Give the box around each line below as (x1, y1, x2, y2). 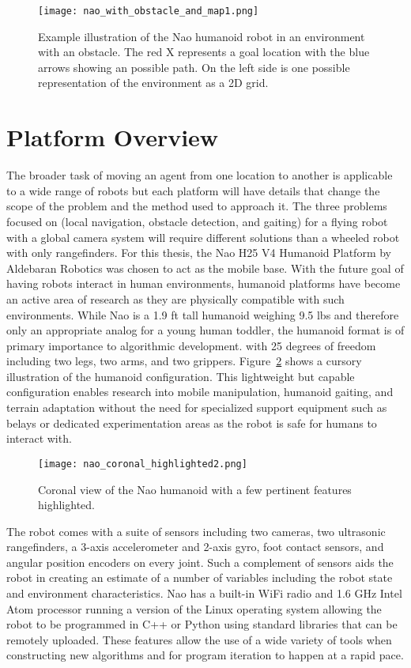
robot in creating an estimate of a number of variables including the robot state (6, 569, 393, 586)
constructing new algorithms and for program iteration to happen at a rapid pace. (6, 647, 404, 663)
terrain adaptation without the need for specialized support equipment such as (6, 399, 387, 416)
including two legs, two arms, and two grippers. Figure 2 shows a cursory (6, 353, 362, 369)
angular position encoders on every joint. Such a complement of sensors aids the (6, 553, 394, 570)
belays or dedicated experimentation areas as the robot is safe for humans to (6, 414, 377, 431)
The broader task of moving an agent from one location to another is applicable (6, 167, 393, 183)
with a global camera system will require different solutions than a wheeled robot (6, 228, 400, 245)
